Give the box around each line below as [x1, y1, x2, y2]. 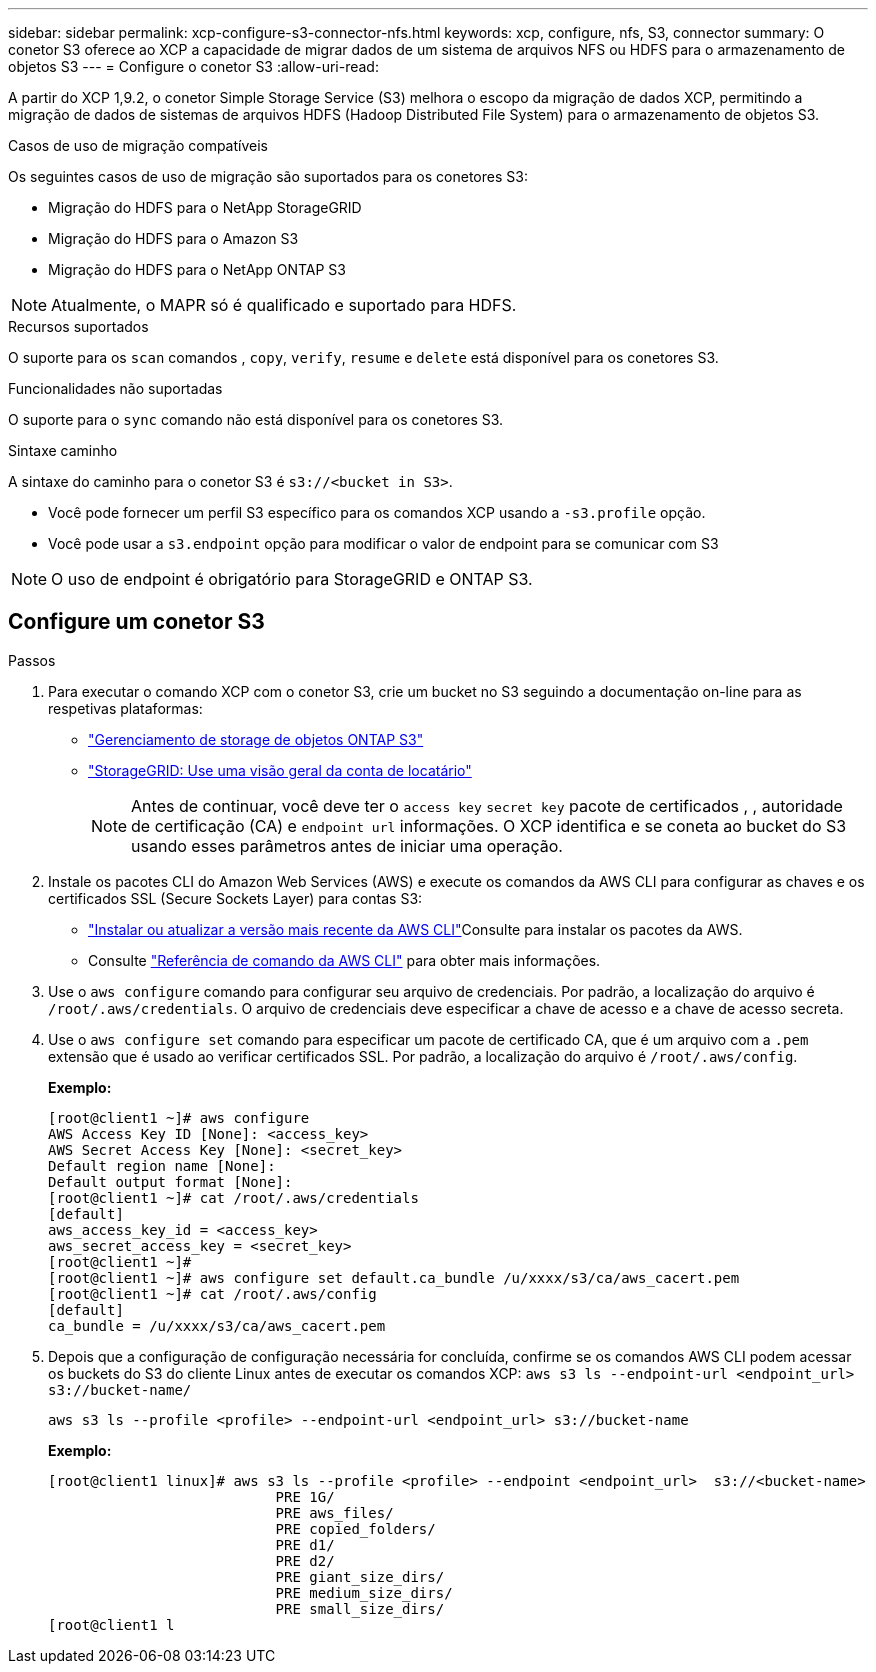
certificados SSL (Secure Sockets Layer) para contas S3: [48, 889, 423, 907]
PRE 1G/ [275, 1488, 335, 1505]
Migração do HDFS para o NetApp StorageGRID [48, 199, 362, 216]
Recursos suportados [8, 318, 149, 335]
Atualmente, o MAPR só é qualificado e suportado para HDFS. [51, 295, 517, 315]
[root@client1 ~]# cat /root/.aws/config [48, 1285, 377, 1302]
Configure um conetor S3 [8, 609, 265, 635]
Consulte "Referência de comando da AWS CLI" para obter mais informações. [88, 951, 601, 969]
